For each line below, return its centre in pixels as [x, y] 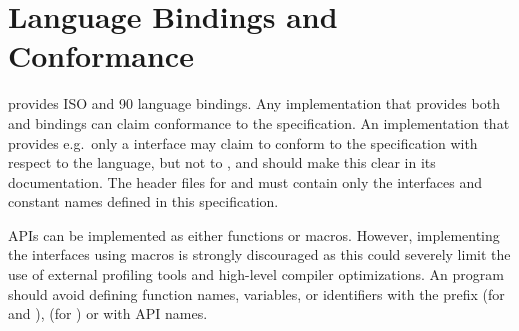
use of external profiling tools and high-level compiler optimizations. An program [256, 274]
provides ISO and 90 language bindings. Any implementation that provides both [254, 103]
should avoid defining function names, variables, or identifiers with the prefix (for [256, 293]
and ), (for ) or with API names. [108, 313]
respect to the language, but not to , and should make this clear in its [222, 162]
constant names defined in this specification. [143, 201]
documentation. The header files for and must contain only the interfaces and [245, 181]
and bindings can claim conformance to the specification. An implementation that [259, 122]
